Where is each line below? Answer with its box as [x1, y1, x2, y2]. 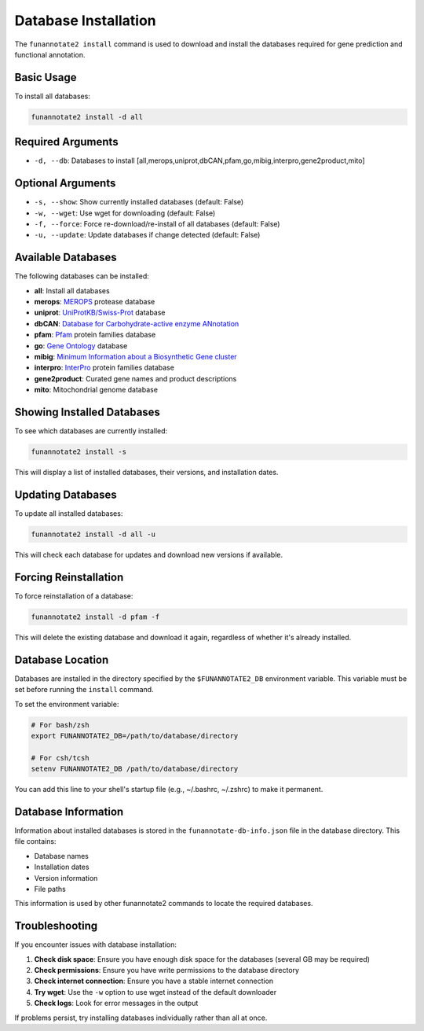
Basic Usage [14, 71, 77, 84]
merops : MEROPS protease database [34, 297, 155, 307]
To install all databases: [14, 91, 90, 101]
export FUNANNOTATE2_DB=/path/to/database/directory [31, 731, 239, 740]
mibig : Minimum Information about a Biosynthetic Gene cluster [34, 352, 237, 362]
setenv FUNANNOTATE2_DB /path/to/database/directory [31, 764, 239, 774]
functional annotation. [14, 50, 86, 59]
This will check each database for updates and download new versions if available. [14, 550, 283, 559]
